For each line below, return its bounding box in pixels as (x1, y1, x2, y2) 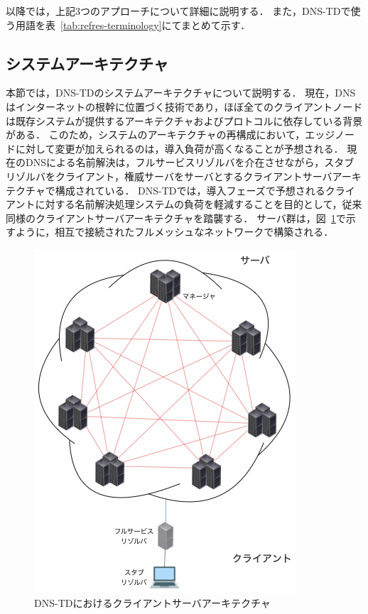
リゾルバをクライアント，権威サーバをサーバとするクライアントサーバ (6, 168, 332, 183)
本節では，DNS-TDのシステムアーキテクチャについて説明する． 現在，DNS (6, 85, 356, 100)
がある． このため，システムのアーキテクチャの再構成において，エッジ (6, 127, 335, 142)
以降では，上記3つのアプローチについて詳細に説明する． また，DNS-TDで (6, 4, 351, 18)
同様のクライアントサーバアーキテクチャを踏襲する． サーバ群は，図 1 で (6, 210, 346, 225)
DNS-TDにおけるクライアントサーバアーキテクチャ (34, 595, 271, 610)
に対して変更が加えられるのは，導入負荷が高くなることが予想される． (15, 141, 344, 155)
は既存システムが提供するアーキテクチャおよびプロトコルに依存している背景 (6, 113, 363, 128)
